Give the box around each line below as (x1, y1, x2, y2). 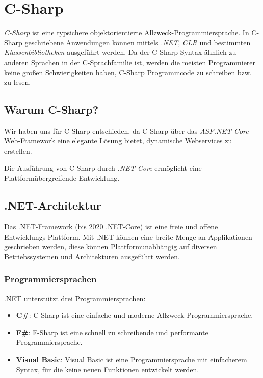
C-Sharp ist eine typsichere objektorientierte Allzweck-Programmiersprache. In (4, 27, 249, 38)
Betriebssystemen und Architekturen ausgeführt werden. (4, 251, 180, 261)
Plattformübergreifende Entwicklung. (4, 172, 120, 183)
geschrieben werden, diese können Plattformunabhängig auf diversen (4, 241, 217, 252)
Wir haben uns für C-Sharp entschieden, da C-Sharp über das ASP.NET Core (4, 125, 249, 136)
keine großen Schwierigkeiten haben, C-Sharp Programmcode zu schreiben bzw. (4, 67, 252, 77)
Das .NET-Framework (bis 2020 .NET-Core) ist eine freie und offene (4, 221, 218, 232)
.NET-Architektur (4, 197, 101, 213)
